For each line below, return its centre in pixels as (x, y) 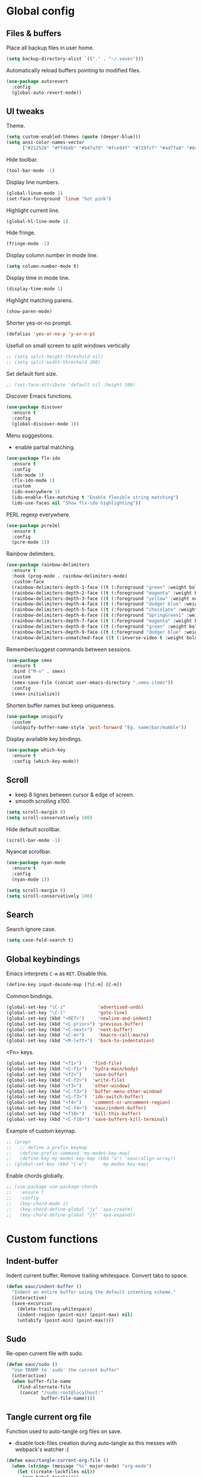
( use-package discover (35, 407)
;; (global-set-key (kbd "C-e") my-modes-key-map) (78, 1164)
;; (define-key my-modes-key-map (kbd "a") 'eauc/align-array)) (91, 1159)
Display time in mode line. (38, 278)
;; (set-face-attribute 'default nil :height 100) (71, 385)
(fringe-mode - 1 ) (28, 244)
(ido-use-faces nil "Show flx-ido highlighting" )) (76, 503)
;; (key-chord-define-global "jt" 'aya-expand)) (71, 1215)
